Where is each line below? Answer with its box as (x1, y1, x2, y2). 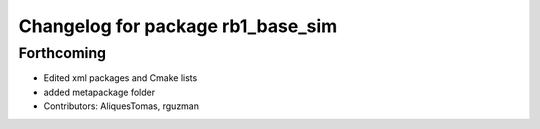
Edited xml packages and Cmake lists (43, 72, 198, 84)
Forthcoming (18, 44, 107, 62)
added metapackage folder (43, 86, 155, 98)
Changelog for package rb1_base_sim (18, 15, 338, 37)
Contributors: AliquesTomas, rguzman (43, 100, 200, 112)
